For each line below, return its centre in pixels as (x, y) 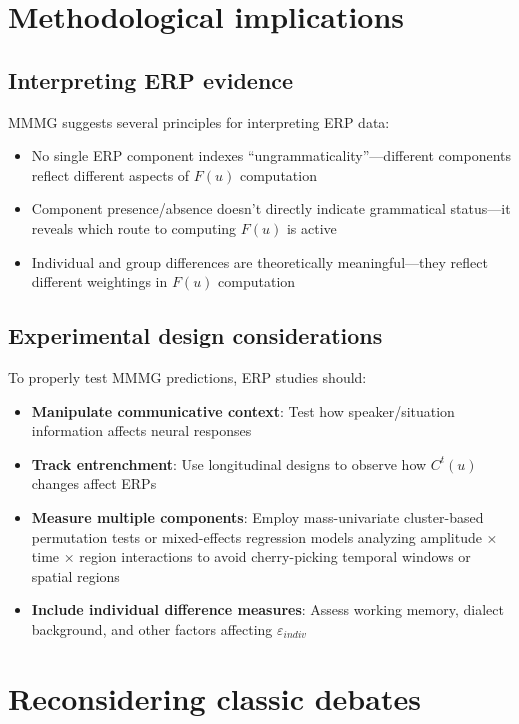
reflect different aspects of (110, 174)
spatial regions (75, 575)
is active (311, 227)
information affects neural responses (141, 430)
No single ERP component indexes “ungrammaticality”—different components (271, 155)
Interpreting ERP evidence (151, 79)
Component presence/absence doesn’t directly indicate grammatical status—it (271, 208)
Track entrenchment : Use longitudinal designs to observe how (229, 463)
